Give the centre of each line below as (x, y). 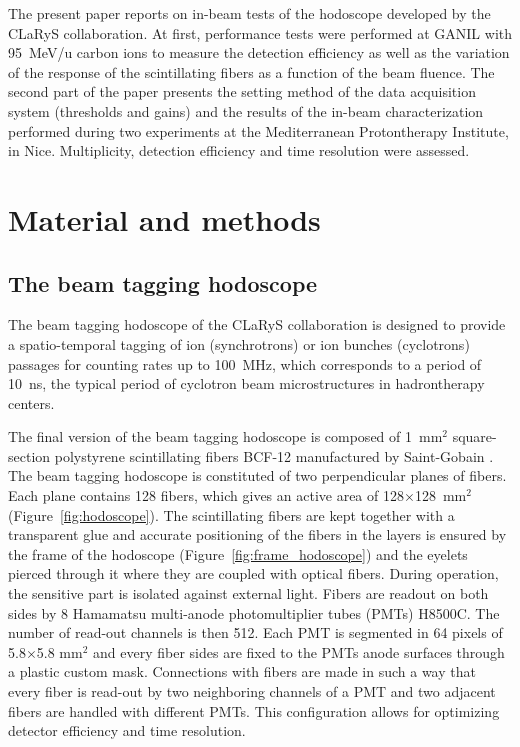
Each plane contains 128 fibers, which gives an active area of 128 (206, 495)
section (29, 455)
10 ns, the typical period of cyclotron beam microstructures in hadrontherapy (246, 383)
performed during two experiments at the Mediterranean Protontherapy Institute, (258, 130)
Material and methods (164, 218)
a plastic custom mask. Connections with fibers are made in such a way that (242, 671)
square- (474, 436)
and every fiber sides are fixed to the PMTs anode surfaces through (299, 651)
